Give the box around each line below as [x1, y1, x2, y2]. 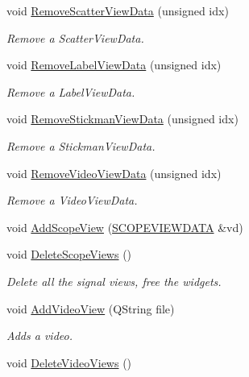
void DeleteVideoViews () [6, 354, 132, 371]
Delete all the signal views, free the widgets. [6, 272, 222, 289]
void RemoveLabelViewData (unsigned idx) [6, 56, 222, 73]
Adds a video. [6, 327, 73, 344]
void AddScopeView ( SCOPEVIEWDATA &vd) [6, 218, 243, 235]
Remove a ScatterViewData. [6, 29, 144, 46]
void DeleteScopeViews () [6, 246, 132, 263]
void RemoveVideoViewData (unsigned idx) [6, 164, 222, 181]
